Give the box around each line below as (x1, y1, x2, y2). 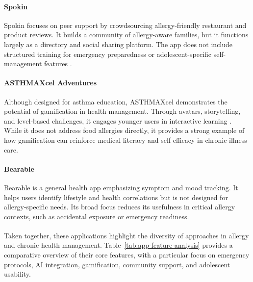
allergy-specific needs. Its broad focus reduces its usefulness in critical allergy (4, 202, 235, 212)
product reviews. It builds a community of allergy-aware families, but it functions (4, 29, 249, 40)
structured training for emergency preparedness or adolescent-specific (4, 49, 212, 59)
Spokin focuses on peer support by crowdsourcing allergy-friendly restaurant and (4, 20, 247, 30)
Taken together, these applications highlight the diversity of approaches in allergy (4, 230, 249, 240)
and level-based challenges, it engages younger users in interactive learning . (4, 115, 232, 126)
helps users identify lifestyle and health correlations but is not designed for (4, 192, 228, 202)
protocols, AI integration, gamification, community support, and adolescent (4, 259, 230, 269)
